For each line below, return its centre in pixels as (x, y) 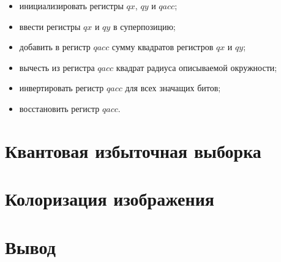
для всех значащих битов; (173, 88)
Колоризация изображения (110, 199)
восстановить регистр (59, 108)
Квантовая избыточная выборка (133, 150)
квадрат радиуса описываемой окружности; (197, 67)
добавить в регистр (55, 47)
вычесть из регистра (57, 67)
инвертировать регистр (62, 88)
